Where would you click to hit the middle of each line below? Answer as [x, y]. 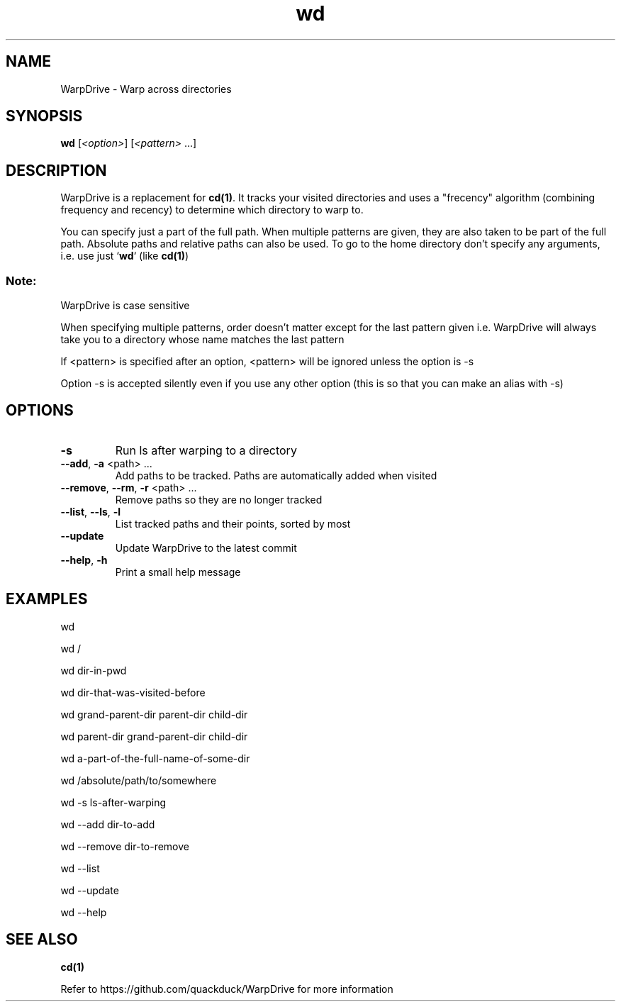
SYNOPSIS [44, 116]
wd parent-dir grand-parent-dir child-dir [154, 736]
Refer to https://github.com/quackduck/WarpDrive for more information [227, 989]
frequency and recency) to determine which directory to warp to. [212, 210]
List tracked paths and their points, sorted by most [233, 523]
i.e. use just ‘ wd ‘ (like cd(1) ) [125, 256]
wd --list [80, 868]
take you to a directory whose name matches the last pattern [202, 340]
